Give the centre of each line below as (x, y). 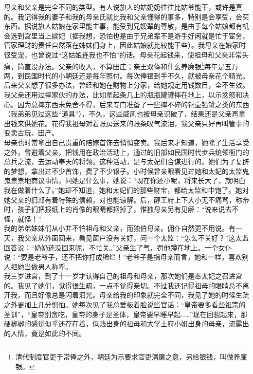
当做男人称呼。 (48, 266)
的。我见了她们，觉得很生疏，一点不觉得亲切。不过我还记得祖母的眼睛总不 (123, 285)
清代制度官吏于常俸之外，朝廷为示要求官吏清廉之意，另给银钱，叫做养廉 (131, 357)
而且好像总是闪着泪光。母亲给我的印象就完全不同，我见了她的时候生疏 (136, 295)
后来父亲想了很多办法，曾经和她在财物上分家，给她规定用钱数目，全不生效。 (126, 85)
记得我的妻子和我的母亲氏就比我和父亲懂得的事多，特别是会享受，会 (133, 16)
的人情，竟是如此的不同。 (45, 333)
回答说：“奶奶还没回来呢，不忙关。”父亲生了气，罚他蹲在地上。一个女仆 (118, 247)
